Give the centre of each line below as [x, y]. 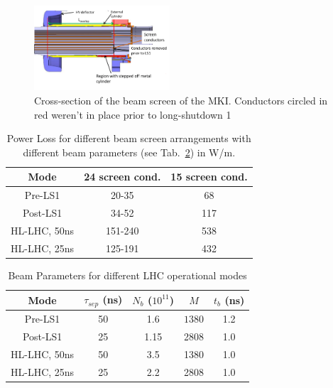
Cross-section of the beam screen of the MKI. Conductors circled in [181, 100]
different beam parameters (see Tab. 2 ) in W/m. [129, 152]
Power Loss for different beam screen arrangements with [129, 138]
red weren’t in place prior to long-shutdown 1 [133, 114]
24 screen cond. [122, 177]
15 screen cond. [209, 177]
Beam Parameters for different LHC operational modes [127, 275]
